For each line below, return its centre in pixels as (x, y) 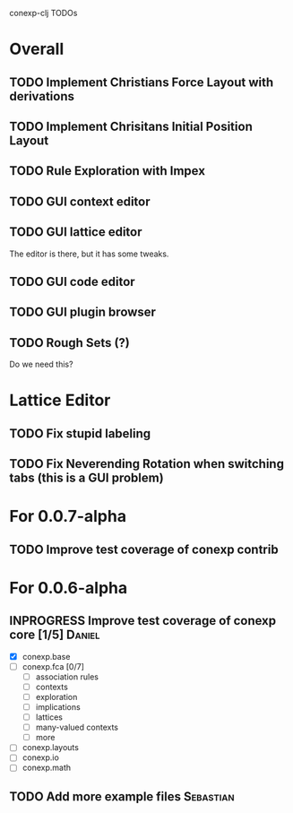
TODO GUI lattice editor (76, 232)
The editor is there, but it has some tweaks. (89, 254)
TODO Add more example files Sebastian (122, 796)
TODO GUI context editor (80, 201)
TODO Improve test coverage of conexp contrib (144, 549)
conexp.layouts (50, 748)
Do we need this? (41, 364)
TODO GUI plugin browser (83, 312)
